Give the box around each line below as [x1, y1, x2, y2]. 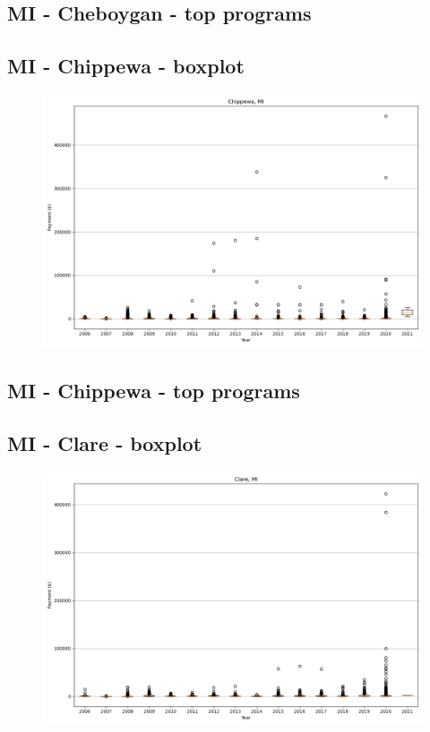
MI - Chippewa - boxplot [7, 52, 245, 80]
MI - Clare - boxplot [7, 430, 202, 457]
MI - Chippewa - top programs [7, 377, 300, 404]
